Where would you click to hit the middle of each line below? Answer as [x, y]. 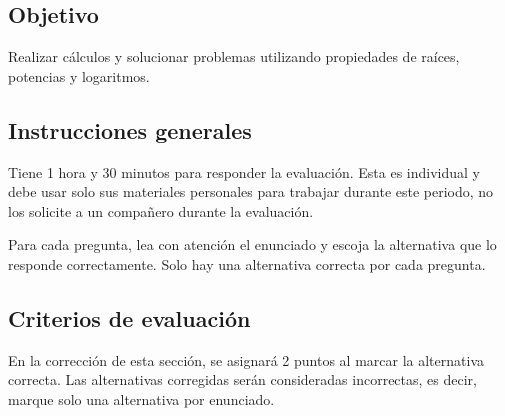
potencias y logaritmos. [79, 75]
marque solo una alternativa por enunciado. [141, 398]
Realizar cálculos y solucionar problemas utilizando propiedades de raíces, [234, 56]
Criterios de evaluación [129, 317]
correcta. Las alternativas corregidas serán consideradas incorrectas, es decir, [242, 379]
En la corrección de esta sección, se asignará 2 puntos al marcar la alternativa [246, 359]
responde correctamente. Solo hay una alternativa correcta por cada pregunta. [247, 263]
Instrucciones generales [130, 129]
